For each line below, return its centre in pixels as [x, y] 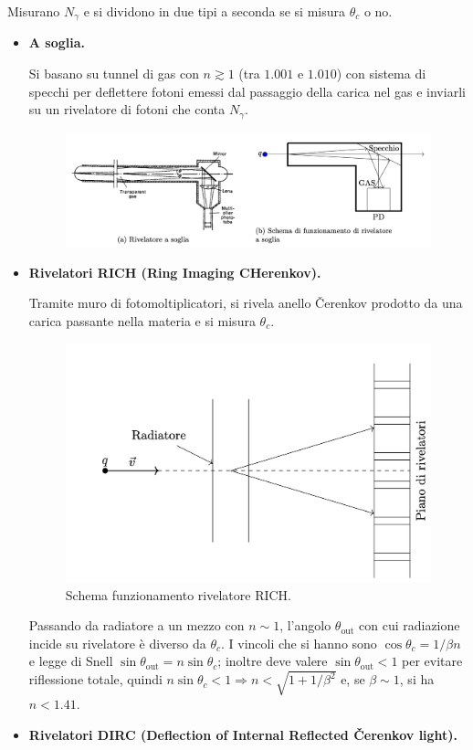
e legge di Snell [71, 661]
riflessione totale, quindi [95, 679]
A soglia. [57, 42]
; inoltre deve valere [273, 661]
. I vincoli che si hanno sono [299, 643]
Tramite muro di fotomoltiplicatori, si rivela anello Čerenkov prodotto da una [246, 303]
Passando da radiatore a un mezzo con [137, 625]
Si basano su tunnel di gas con [114, 74]
